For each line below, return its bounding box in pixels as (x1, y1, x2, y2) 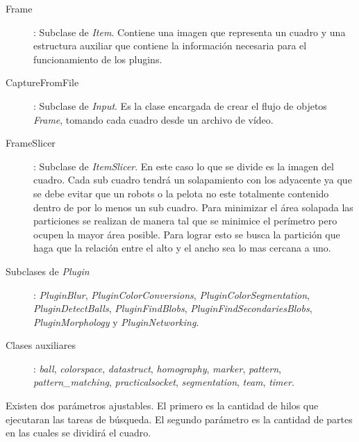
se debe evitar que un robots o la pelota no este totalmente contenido (33, 186, 329, 200)
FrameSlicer (6, 136, 56, 150)
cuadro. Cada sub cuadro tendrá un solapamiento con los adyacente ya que (33, 172, 352, 187)
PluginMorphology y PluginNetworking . (33, 314, 199, 329)
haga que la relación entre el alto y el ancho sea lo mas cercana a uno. (33, 240, 331, 255)
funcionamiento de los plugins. (33, 51, 162, 66)
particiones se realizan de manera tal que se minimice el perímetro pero (33, 213, 337, 228)
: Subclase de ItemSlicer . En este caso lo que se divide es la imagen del (33, 158, 334, 173)
